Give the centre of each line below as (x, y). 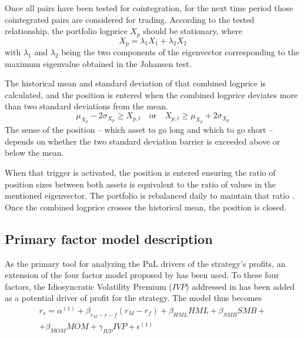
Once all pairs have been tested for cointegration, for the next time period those (149, 8)
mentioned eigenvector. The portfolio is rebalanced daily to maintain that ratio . (150, 195)
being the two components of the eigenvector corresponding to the (180, 52)
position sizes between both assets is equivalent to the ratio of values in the (141, 184)
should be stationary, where (193, 31)
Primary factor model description (109, 238)
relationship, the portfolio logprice (66, 31)
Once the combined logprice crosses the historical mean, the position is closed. (146, 207)
